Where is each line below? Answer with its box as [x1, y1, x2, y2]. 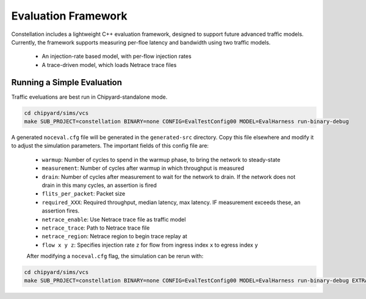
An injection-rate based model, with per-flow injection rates [41, 52, 192, 60]
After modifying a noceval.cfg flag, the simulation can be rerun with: [26, 253, 204, 260]
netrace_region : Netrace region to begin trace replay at [41, 233, 187, 240]
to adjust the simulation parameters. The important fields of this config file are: [11, 142, 209, 149]
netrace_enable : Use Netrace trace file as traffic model [41, 216, 186, 223]
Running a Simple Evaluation [11, 77, 122, 88]
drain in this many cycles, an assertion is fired [41, 181, 157, 189]
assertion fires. [41, 207, 80, 214]
